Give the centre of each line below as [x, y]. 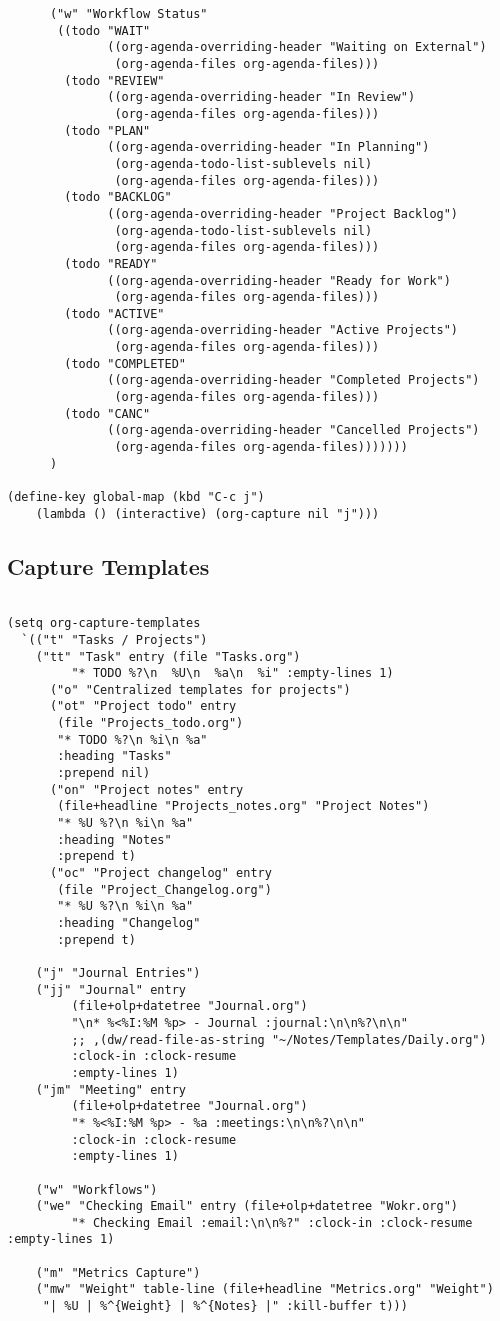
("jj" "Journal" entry [110, 989]
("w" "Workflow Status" [128, 14]
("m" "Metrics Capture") [118, 1272]
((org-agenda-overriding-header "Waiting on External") [297, 47]
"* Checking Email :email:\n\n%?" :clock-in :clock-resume [272, 1222]
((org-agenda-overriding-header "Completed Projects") [293, 380]
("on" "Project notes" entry [146, 789]
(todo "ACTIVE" [114, 313]
